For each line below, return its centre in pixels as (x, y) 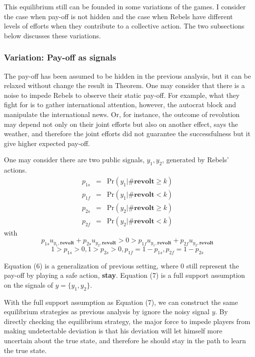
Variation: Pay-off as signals (60, 57)
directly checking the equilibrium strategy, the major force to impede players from (127, 321)
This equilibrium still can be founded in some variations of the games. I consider (125, 6)
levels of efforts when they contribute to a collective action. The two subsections (124, 26)
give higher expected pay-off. (47, 143)
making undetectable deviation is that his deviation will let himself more (113, 331)
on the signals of (29, 284)
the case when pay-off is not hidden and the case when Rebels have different (118, 16)
